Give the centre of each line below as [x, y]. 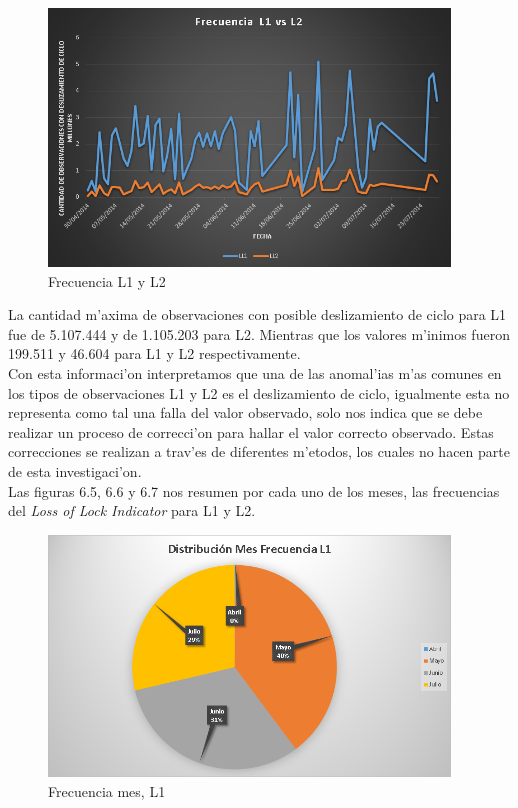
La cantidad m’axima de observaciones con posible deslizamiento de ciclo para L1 [257, 314]
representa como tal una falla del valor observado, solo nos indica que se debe [245, 412]
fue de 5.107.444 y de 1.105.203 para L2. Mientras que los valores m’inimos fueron [259, 333]
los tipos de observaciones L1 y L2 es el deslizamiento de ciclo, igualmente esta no [259, 392]
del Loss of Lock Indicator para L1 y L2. [132, 510]
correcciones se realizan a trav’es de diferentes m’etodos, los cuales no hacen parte [259, 451]
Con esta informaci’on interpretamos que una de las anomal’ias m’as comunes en [255, 372]
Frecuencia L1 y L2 [107, 280]
